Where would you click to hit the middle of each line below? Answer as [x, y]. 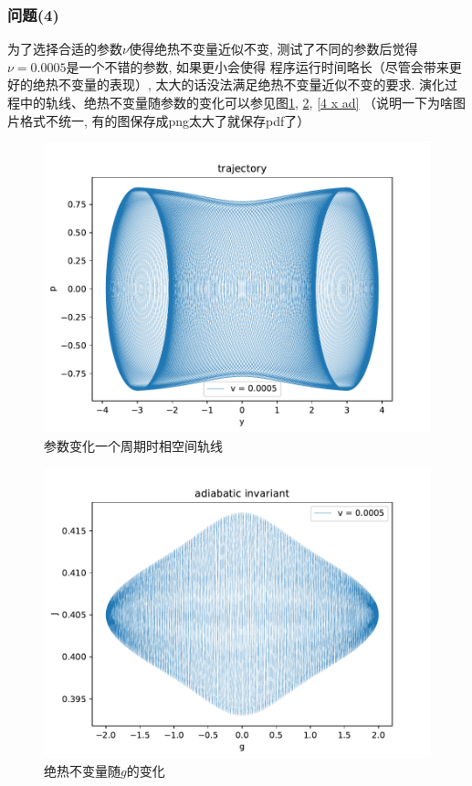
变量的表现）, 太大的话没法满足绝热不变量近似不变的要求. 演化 [258, 84]
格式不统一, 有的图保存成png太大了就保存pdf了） [165, 120]
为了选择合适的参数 [65, 49]
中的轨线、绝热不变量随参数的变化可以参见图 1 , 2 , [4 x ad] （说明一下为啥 [236, 102]
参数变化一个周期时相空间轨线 [133, 445]
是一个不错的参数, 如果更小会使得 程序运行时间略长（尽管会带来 [257, 66]
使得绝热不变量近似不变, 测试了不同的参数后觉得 [273, 49]
